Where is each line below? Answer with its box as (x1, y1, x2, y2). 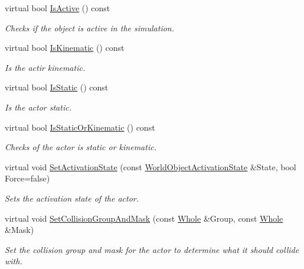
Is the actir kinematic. (5, 61, 86, 73)
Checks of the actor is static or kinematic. (5, 141, 156, 153)
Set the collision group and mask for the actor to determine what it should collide (5, 243, 299, 255)
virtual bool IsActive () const (5, 2, 110, 14)
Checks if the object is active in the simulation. (5, 21, 174, 34)
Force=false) (5, 172, 50, 184)
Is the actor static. (5, 101, 71, 113)
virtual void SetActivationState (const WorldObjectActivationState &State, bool (5, 160, 296, 173)
